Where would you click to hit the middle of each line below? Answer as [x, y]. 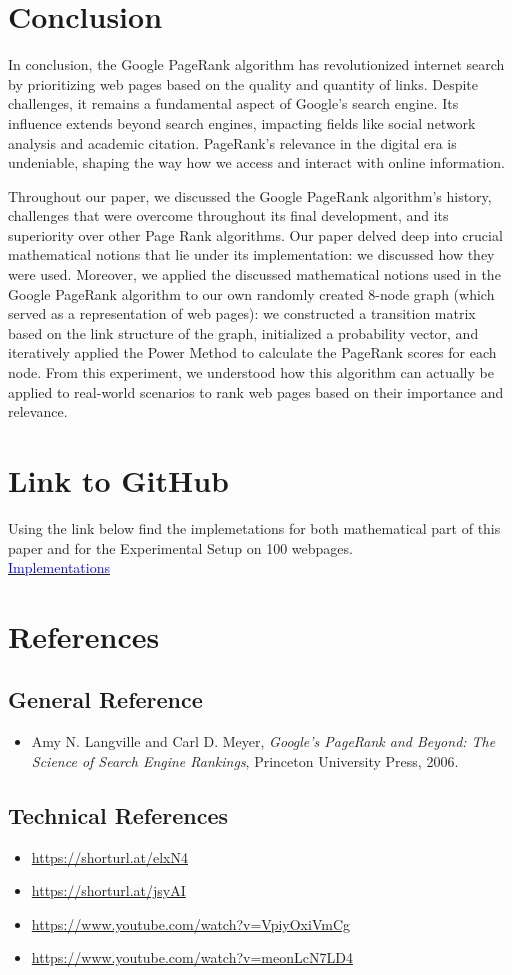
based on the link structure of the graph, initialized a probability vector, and [243, 332]
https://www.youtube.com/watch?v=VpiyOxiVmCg [191, 923]
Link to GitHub [119, 480]
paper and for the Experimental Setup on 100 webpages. [180, 547]
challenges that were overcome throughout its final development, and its [228, 215]
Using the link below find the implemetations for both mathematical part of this [254, 527]
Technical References [118, 814]
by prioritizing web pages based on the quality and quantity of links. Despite [243, 83]
